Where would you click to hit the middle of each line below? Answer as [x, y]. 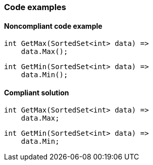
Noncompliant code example [53, 26]
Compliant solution [37, 92]
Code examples [35, 7]
